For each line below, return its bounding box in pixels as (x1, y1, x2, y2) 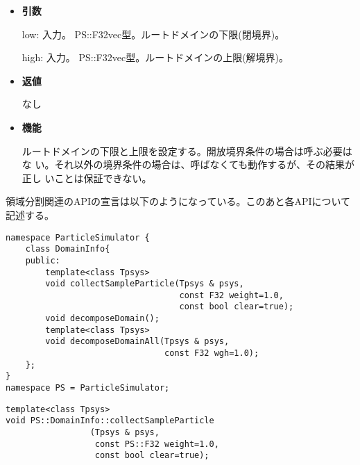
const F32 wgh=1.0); (164, 348, 259, 359)
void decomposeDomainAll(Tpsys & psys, (45, 336, 230, 347)
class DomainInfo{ (25, 244, 110, 254)
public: (25, 255, 60, 266)
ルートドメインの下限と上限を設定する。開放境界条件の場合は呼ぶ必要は (22, 143, 352, 158)
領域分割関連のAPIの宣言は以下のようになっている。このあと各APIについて (6, 194, 351, 209)
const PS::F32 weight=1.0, (94, 439, 219, 449)
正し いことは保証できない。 (22, 170, 152, 185)
